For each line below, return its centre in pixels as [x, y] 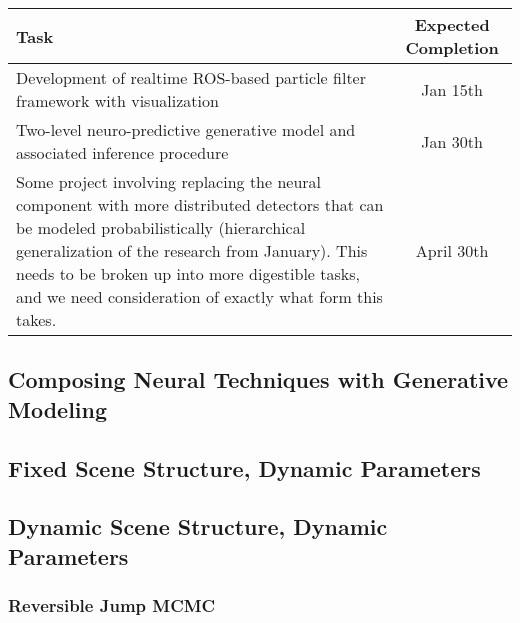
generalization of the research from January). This [192, 250]
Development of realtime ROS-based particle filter [191, 77]
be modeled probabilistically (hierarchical [161, 227]
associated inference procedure [122, 152]
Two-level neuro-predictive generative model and [186, 129]
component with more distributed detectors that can [200, 204]
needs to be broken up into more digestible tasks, [188, 273]
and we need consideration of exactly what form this [199, 296]
